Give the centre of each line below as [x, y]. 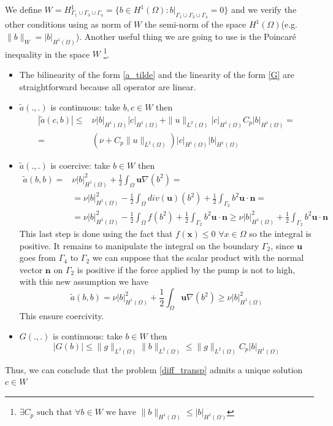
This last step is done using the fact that [96, 234]
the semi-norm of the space [195, 24]
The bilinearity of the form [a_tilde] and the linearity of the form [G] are [157, 74]
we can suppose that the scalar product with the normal [198, 258]
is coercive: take [80, 165]
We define [23, 9]
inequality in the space [48, 54]
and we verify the [264, 9]
